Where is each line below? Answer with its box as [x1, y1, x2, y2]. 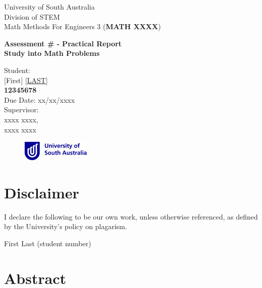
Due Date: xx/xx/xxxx [4, 94, 75, 105]
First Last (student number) [4, 238, 91, 249]
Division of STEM [4, 11, 60, 22]
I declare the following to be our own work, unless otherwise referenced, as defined [4, 211, 258, 222]
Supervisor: [4, 104, 39, 115]
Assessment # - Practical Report [4, 38, 122, 48]
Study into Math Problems [4, 48, 100, 58]
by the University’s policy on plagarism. [4, 221, 127, 232]
